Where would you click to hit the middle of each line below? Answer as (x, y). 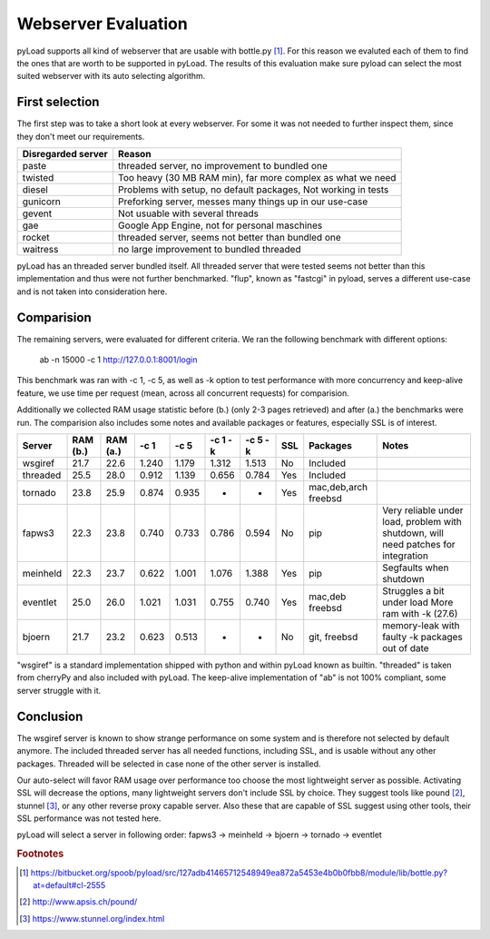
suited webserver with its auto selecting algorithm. (111, 76)
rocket (36, 238)
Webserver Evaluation (102, 24)
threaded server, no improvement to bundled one (223, 166)
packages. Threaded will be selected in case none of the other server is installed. (169, 764)
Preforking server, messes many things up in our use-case (243, 202)
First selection (58, 102)
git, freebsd (333, 638)
